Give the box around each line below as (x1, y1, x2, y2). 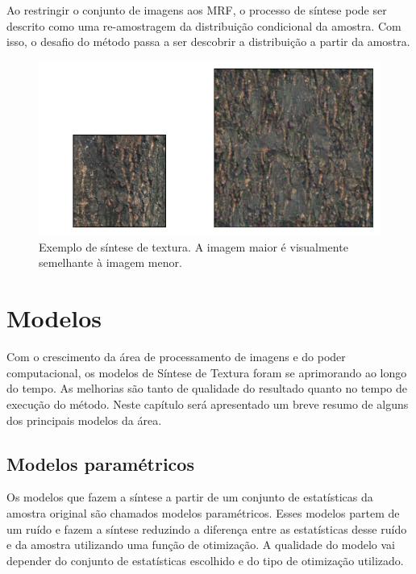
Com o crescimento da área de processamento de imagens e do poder (6, 348, 346, 365)
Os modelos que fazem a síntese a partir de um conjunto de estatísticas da (6, 489, 373, 505)
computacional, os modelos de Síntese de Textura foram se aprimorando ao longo (6, 364, 407, 381)
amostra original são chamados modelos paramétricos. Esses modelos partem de (6, 504, 400, 521)
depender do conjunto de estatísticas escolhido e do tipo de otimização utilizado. (6, 551, 404, 568)
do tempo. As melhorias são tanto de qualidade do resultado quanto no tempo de (6, 380, 407, 397)
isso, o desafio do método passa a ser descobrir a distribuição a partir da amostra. (6, 33, 410, 50)
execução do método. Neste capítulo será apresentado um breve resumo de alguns (6, 395, 409, 412)
